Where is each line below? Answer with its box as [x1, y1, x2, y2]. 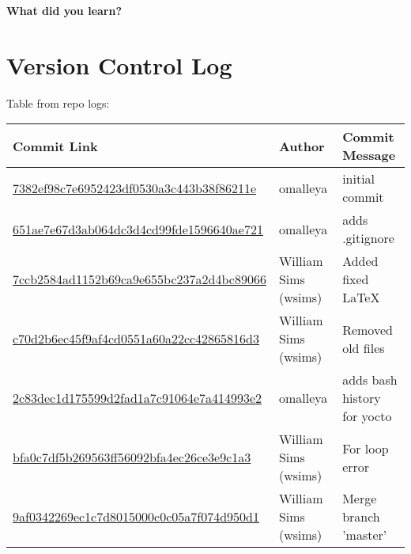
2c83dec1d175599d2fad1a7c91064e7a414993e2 [13, 389, 262, 408]
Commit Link [13, 136, 98, 155]
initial [342, 169, 375, 188]
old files [342, 338, 385, 357]
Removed [342, 320, 393, 339]
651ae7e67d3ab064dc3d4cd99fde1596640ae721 [13, 219, 263, 238]
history [342, 389, 381, 408]
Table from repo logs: [6, 94, 110, 111]
